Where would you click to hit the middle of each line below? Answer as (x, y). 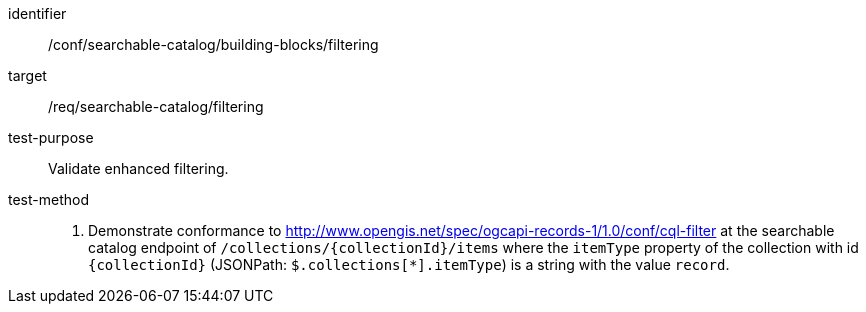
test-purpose (51, 137)
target (27, 75)
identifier (37, 13)
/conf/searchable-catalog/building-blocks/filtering (213, 44)
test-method (48, 199)
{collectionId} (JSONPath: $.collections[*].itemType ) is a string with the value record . (409, 264)
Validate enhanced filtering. (138, 168)
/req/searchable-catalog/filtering (156, 106)
